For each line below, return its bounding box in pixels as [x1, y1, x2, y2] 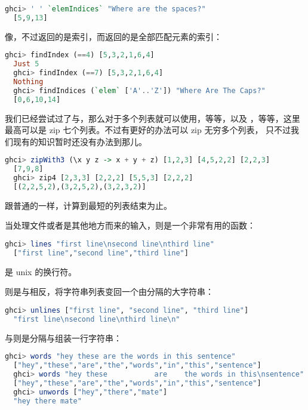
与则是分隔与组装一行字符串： [5, 331, 122, 344]
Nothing [13, 77, 44, 86]
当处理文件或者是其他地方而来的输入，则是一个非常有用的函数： [5, 219, 255, 232]
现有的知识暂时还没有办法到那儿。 [13, 135, 147, 147]
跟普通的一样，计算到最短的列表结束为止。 [5, 199, 172, 211]
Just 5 [13, 60, 39, 69]
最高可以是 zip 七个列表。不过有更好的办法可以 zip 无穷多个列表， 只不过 [5, 124, 291, 136]
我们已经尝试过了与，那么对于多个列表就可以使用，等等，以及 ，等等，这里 [5, 112, 300, 124]
